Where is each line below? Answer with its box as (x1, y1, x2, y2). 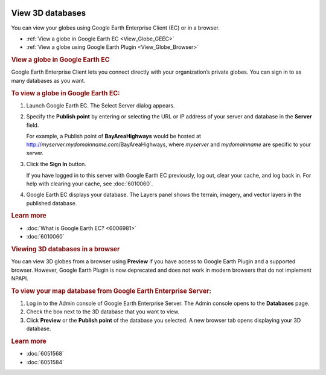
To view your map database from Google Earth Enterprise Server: (11, 287, 211, 295)
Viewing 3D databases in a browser (11, 245, 120, 253)
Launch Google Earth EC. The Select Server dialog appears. (26, 101, 175, 109)
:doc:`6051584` (26, 358, 65, 365)
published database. (26, 199, 77, 207)
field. (26, 121, 39, 129)
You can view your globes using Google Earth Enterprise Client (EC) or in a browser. (11, 24, 220, 31)
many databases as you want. (11, 77, 86, 84)
